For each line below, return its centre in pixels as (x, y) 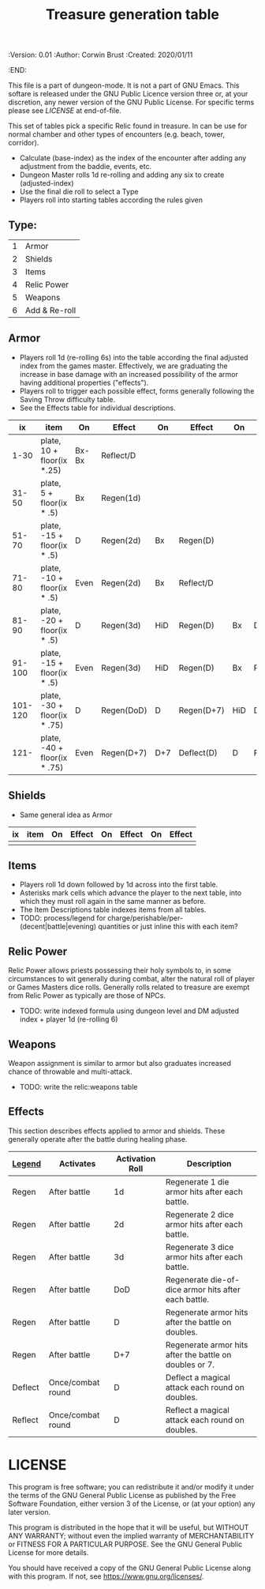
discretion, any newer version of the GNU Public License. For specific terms (131, 102)
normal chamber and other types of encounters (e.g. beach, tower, (117, 134)
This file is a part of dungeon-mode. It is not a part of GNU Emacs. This (124, 85)
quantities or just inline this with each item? (168, 927)
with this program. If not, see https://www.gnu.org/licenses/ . (106, 1576)
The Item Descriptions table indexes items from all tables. (113, 909)
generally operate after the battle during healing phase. (98, 1139)
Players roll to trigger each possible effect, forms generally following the (137, 391)
